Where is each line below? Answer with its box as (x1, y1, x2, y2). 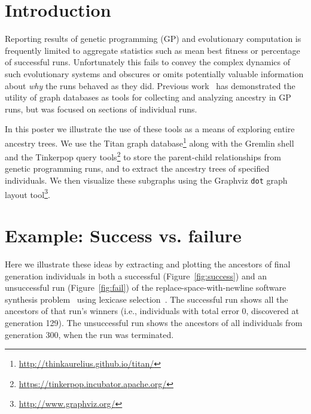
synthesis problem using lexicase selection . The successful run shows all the (5, 293, 288, 305)
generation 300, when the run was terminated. (5, 328, 174, 340)
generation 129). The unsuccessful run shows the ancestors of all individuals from (5, 316, 303, 328)
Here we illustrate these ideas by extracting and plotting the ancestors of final (5, 258, 291, 270)
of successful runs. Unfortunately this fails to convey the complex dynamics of (5, 56, 291, 68)
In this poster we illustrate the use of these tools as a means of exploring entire (5, 123, 295, 135)
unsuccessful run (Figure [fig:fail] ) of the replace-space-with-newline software (5, 281, 286, 294)
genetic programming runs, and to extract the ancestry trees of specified (5, 162, 270, 175)
